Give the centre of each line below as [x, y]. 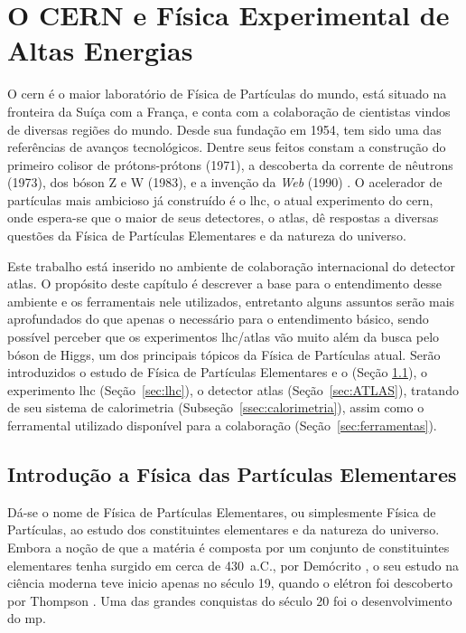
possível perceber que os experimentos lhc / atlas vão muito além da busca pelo [224, 337]
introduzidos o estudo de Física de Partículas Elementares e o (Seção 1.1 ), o [218, 372]
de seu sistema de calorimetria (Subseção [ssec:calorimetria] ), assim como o [216, 407]
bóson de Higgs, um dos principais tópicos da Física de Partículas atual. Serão [224, 354]
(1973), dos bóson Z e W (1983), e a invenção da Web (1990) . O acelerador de [225, 182]
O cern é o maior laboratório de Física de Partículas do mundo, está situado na [227, 94]
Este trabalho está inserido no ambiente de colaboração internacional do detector [232, 265]
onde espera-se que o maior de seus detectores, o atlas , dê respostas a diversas [223, 217]
